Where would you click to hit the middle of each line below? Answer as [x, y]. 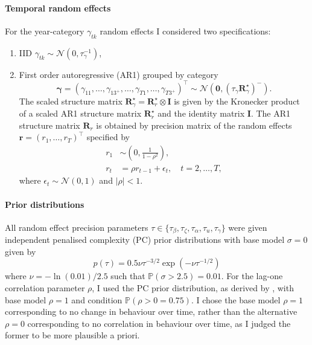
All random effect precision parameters [77, 227]
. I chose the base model [236, 299]
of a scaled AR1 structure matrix [80, 113]
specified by [108, 137]
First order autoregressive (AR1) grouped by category [119, 74]
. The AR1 [271, 113]
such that [128, 276]
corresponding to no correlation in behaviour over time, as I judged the [159, 323]
